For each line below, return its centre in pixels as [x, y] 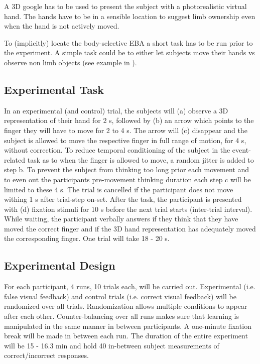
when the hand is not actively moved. [62, 26]
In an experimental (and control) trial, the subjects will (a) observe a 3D [116, 110]
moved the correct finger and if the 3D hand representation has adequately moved [130, 228]
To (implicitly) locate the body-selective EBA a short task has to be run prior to [128, 42]
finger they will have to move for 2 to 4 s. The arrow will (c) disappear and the [126, 130]
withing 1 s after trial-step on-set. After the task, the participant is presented [123, 199]
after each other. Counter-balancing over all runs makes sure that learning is [122, 316]
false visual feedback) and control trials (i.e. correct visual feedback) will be [120, 296]
